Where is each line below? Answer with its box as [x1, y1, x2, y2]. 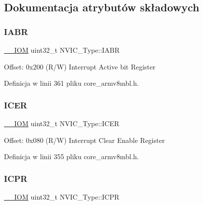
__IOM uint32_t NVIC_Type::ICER [4, 118, 119, 128]
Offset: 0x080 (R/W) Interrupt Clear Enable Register [4, 135, 165, 145]
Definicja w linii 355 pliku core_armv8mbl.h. [4, 151, 139, 162]
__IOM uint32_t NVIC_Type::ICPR [4, 192, 119, 202]
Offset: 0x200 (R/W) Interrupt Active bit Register [4, 61, 156, 71]
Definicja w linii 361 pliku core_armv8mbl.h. [4, 78, 139, 88]
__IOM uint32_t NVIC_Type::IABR [4, 45, 120, 55]
